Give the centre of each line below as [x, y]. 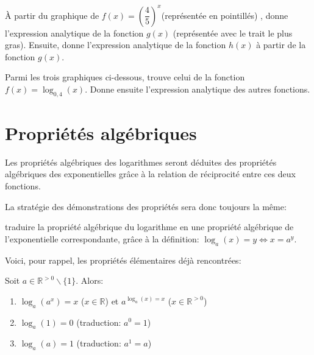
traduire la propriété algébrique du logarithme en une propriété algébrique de [149, 227]
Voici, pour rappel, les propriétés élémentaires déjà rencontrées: [123, 260]
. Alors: [90, 280]
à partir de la [281, 45]
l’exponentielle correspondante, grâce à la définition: [102, 238]
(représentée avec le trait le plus [233, 33]
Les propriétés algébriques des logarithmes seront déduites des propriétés [141, 162]
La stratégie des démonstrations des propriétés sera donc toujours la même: [146, 206]
